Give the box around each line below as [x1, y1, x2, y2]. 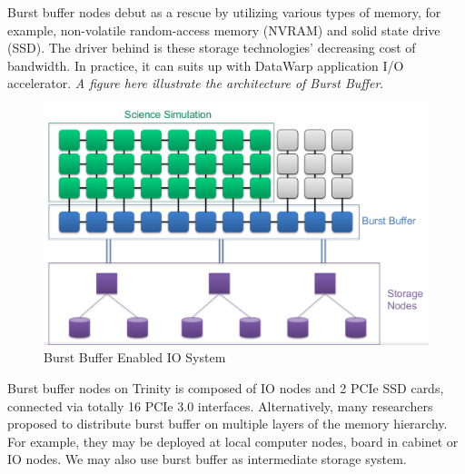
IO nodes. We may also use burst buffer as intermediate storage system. [7, 449, 407, 469]
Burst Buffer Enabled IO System [44, 348, 226, 367]
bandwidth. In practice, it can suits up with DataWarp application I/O [7, 55, 404, 74]
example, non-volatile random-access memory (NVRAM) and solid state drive [7, 20, 440, 39]
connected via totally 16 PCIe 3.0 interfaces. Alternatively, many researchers [7, 396, 433, 415]
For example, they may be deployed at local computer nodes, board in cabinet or [7, 431, 459, 450]
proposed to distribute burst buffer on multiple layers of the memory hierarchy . [7, 414, 448, 433]
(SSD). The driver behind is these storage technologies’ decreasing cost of [7, 38, 416, 57]
